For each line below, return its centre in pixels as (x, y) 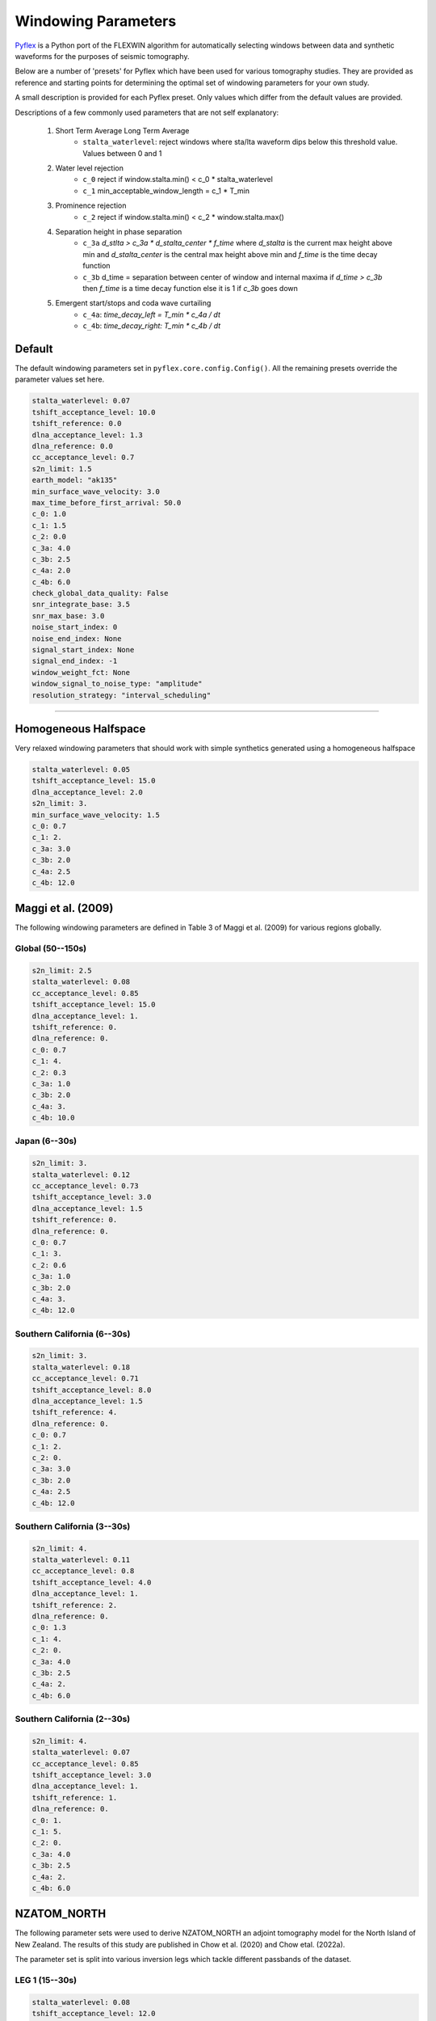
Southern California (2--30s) (73, 1719)
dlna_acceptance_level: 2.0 (87, 792)
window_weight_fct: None (81, 672)
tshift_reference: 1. (75, 1797)
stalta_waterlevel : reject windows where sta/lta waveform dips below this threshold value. (240, 142)
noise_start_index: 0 (75, 627)
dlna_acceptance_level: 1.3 (87, 435)
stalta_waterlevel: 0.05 (81, 770)
